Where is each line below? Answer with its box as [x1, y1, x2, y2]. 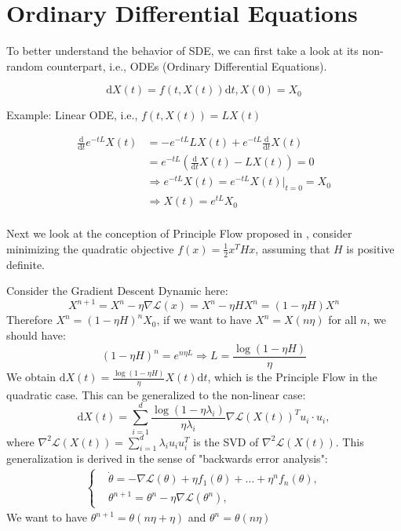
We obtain [6, 369, 57, 385]
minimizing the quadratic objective [6, 240, 174, 256]
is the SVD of [193, 433, 259, 449]
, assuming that [255, 240, 330, 256]
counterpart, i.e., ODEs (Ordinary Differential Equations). [46, 57, 327, 74]
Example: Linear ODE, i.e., [6, 107, 138, 123]
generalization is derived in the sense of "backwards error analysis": [6, 450, 328, 467]
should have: [6, 327, 66, 344]
